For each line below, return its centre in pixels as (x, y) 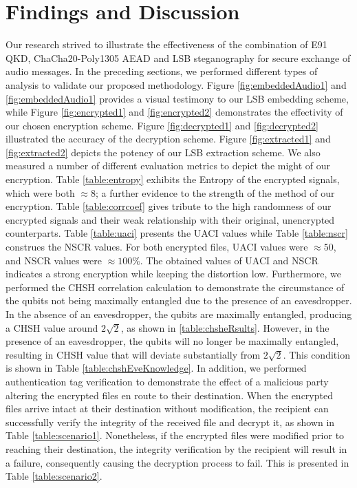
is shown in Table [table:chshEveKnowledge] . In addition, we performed (156, 368)
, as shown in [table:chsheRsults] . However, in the (225, 327)
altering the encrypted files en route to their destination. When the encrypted (169, 395)
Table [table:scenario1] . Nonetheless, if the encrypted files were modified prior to (175, 435)
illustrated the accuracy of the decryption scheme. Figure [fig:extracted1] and (168, 139)
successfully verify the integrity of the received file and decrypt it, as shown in (170, 422)
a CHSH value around (52, 327)
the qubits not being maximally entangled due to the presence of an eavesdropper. (179, 300)
